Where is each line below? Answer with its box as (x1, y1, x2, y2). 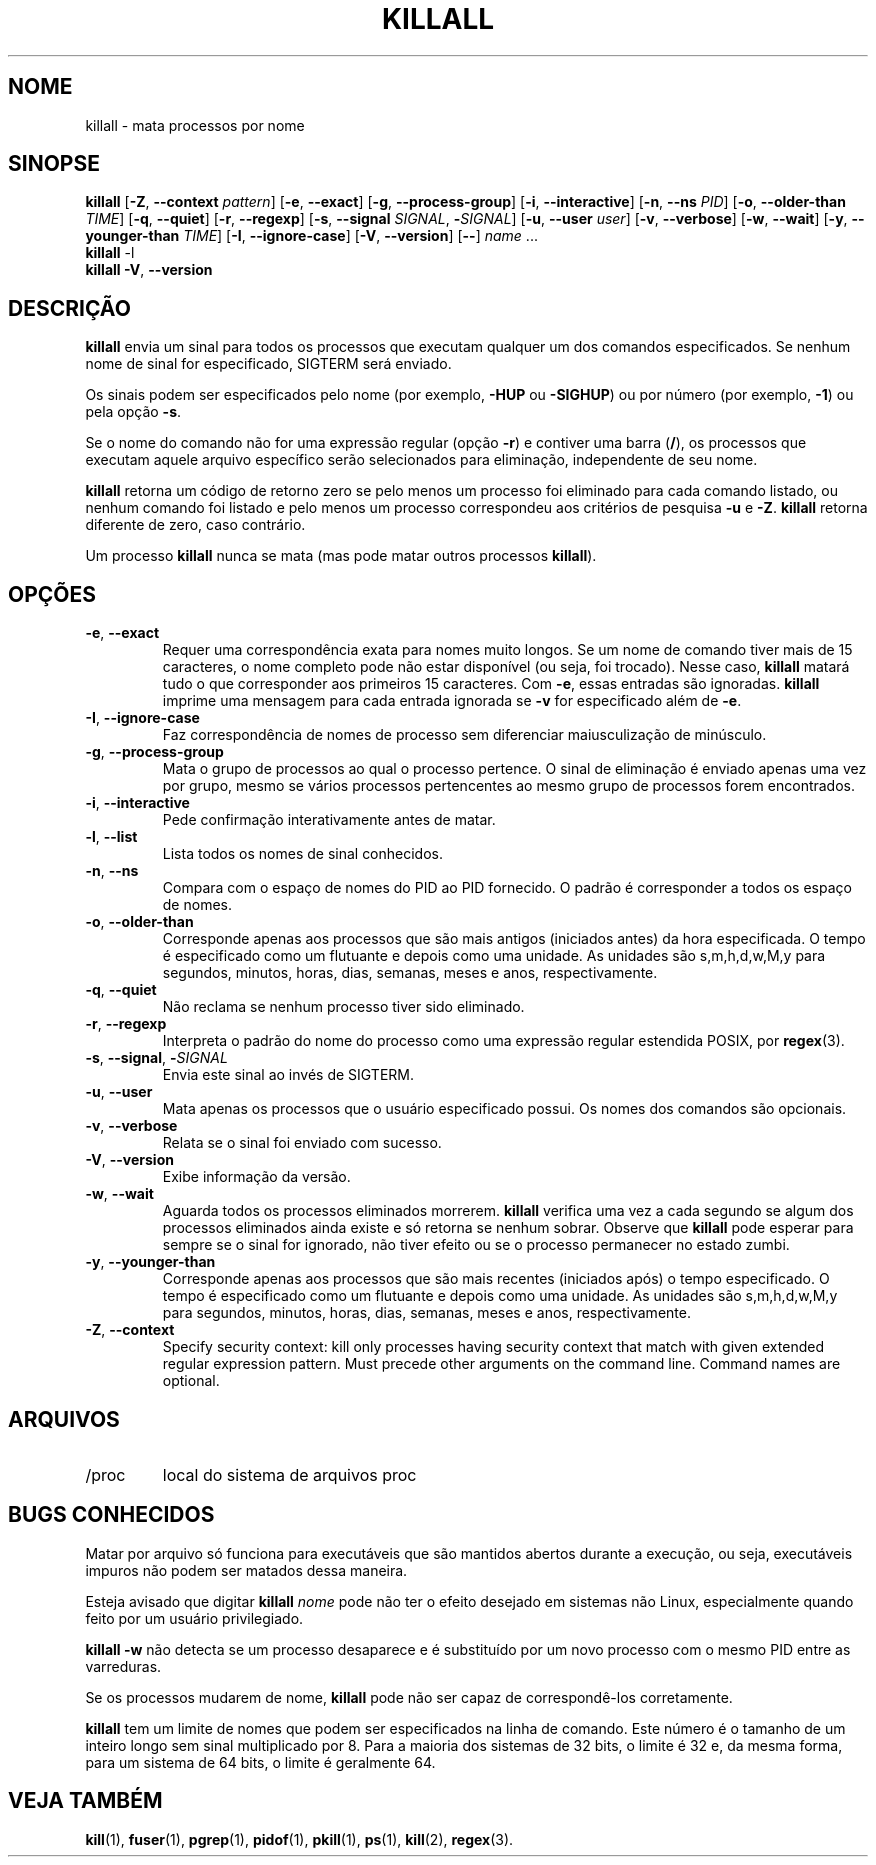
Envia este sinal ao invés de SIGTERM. (162, 1066, 414, 1084)
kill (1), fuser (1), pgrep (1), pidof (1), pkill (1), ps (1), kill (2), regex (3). (85, 1830, 514, 1848)
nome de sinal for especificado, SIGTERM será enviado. (85, 355, 452, 373)
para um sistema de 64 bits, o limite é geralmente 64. (85, 1753, 436, 1771)
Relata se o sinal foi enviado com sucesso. (162, 1134, 442, 1152)
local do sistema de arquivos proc (162, 1464, 417, 1485)
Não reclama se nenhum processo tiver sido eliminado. (162, 998, 525, 1016)
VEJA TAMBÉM (8, 1788, 163, 1814)
